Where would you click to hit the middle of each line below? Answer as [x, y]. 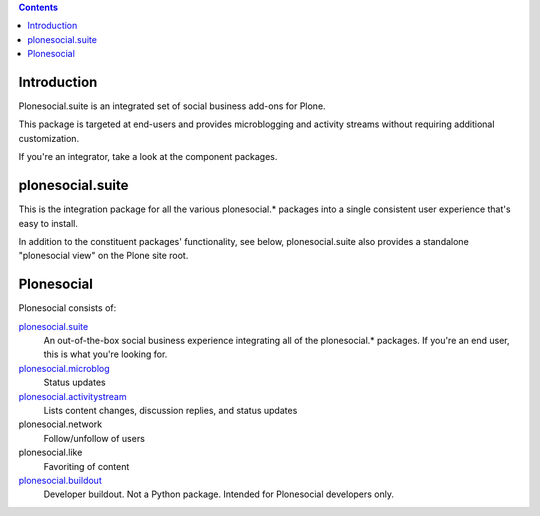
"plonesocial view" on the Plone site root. [103, 256]
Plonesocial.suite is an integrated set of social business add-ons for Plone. [172, 106]
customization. [49, 138]
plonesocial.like [50, 452]
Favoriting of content [86, 466]
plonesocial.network [60, 424]
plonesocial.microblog [64, 368]
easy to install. [48, 223]
